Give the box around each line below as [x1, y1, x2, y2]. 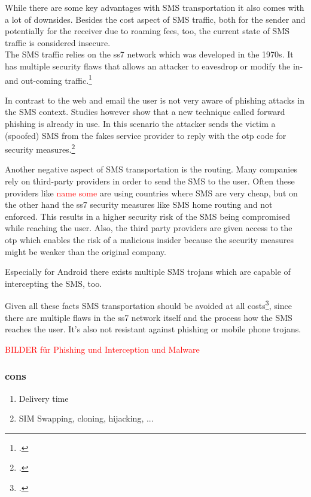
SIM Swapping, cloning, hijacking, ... [19, 412, 154, 425]
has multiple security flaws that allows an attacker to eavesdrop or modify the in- [5, 59, 303, 72]
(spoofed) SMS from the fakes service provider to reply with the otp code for [5, 129, 286, 141]
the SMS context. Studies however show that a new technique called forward [5, 105, 285, 118]
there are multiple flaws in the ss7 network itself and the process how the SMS [5, 311, 292, 323]
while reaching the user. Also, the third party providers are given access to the [5, 222, 292, 234]
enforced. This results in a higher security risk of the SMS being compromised [5, 210, 291, 222]
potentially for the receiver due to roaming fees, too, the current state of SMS [5, 25, 289, 37]
